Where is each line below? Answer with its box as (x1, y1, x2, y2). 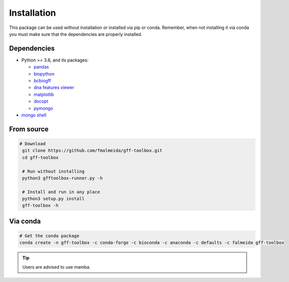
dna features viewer (33, 85, 74, 90)
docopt (33, 98, 49, 104)
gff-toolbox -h (22, 203, 59, 208)
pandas (33, 64, 49, 70)
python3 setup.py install (22, 196, 85, 201)
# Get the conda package (19, 233, 80, 239)
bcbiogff (33, 78, 51, 84)
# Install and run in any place (22, 189, 100, 195)
